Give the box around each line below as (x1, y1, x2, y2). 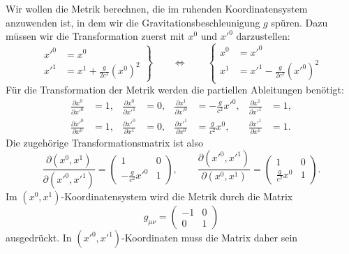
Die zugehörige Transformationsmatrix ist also (6, 135, 203, 149)
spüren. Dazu (271, 15, 328, 29)
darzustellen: (236, 29, 290, 43)
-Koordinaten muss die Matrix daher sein (121, 230, 298, 245)
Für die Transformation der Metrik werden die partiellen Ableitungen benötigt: (6, 82, 344, 97)
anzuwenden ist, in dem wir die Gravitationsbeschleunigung (6, 15, 260, 29)
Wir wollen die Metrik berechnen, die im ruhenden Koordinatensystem (6, 1, 308, 15)
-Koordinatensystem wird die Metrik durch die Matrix (61, 189, 293, 204)
